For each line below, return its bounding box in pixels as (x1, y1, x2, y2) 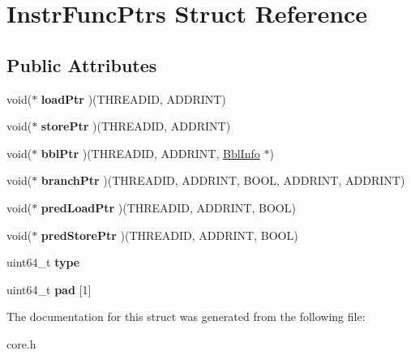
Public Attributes (6, 52, 157, 77)
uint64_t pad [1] (6, 280, 92, 297)
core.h (6, 335, 36, 352)
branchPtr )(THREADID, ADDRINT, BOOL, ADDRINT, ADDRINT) (41, 172, 405, 189)
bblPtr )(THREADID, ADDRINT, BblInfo (41, 144, 260, 161)
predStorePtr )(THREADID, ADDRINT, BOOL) (41, 226, 298, 243)
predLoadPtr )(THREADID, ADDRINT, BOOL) (41, 199, 296, 216)
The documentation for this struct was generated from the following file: (6, 308, 366, 325)
